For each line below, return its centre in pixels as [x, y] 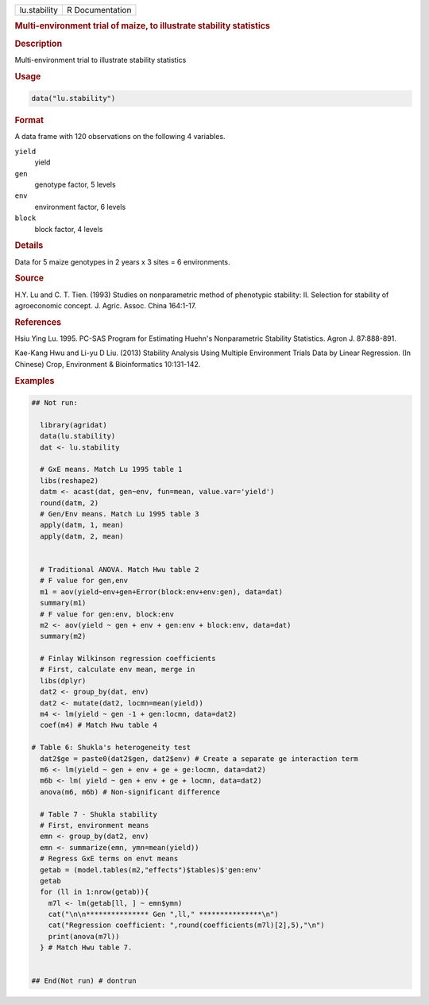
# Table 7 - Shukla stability [99, 814]
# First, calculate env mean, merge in [118, 670]
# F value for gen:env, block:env [107, 614]
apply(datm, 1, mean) [82, 525]
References [38, 322]
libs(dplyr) [63, 680]
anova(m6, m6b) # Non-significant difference [130, 792]
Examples [35, 381]
